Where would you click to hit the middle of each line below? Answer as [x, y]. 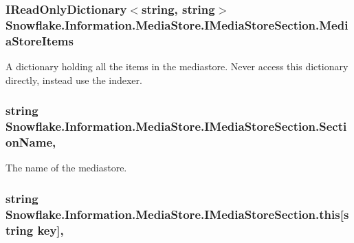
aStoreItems [40, 40]
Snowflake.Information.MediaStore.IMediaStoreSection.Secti [176, 126]
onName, [31, 142]
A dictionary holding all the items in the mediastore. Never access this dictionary [177, 66]
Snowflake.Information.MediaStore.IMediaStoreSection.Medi [177, 24]
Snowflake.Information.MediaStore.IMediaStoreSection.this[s [177, 214]
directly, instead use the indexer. [74, 80]
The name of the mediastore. [66, 168]
